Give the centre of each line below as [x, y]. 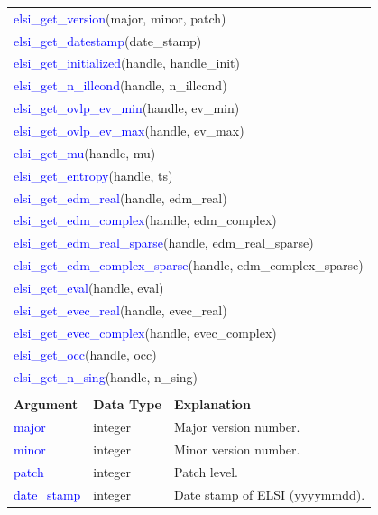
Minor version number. [237, 449]
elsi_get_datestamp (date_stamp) [108, 40]
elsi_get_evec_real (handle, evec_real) [120, 309]
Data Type [128, 404]
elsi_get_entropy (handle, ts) [93, 175]
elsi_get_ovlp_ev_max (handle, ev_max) [129, 130]
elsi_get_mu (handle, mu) [85, 152]
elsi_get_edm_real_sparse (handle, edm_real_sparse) [164, 243]
